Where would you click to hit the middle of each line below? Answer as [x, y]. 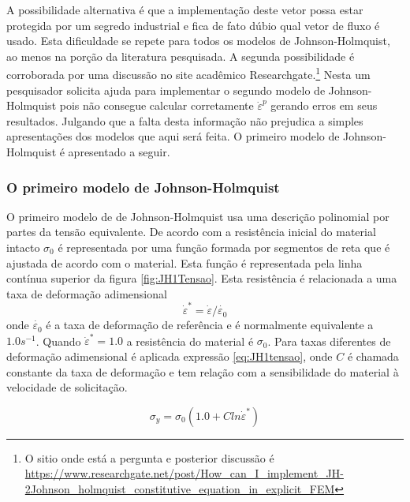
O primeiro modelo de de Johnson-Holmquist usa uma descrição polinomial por [198, 216]
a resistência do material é [190, 341]
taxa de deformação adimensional [87, 293]
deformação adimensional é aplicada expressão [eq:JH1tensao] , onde [170, 356]
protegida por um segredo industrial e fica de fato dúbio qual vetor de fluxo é [193, 25]
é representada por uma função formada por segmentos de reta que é [224, 247]
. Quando [58, 341]
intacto [23, 247]
